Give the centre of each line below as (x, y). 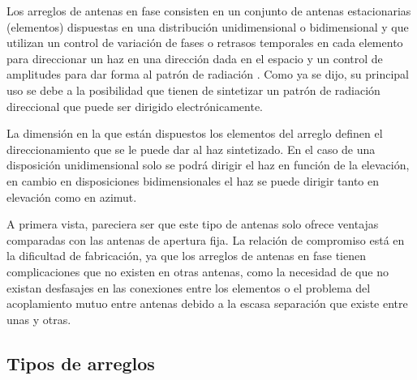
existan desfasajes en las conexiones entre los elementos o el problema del (189, 287)
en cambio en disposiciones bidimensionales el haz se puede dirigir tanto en (193, 180)
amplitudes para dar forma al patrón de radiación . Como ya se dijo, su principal (208, 74)
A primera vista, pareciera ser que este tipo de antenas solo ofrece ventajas (193, 224)
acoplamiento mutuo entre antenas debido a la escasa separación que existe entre (207, 303)
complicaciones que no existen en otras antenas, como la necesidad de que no (198, 271)
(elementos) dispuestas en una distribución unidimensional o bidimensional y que (208, 26)
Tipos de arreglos (81, 363)
